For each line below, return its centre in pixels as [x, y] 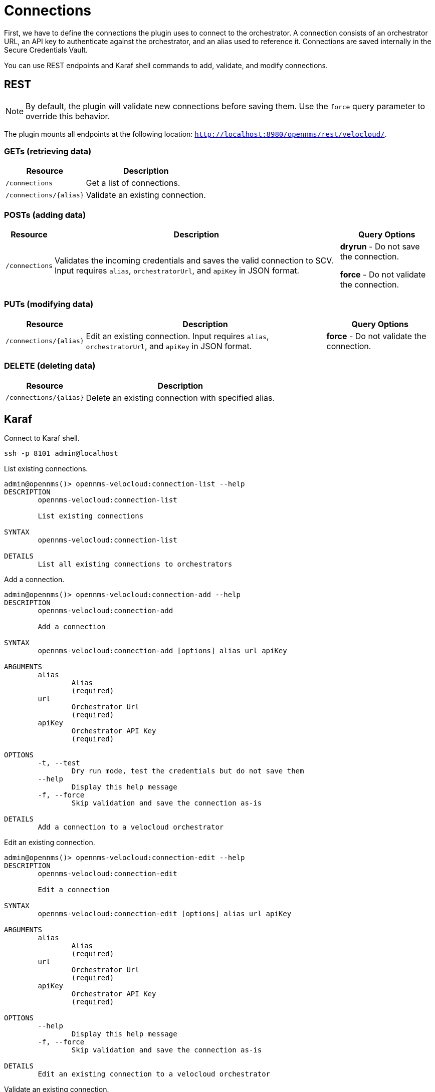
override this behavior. [68, 116]
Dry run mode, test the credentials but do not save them [188, 771]
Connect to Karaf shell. [42, 438]
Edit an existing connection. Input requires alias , [177, 336]
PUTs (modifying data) [49, 304]
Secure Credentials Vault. [46, 50]
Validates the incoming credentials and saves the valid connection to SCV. [194, 261]
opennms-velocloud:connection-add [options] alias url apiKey [162, 651]
